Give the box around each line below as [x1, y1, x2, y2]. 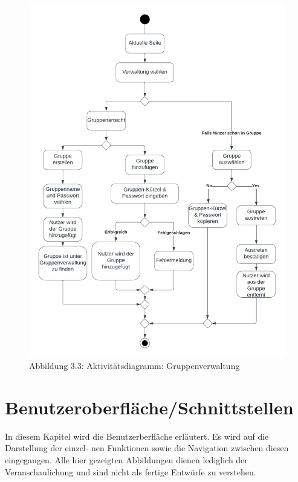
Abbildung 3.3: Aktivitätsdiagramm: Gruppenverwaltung [29, 359, 240, 372]
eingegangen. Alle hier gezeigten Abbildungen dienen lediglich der [5, 454, 248, 466]
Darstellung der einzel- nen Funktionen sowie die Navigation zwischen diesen [5, 442, 289, 454]
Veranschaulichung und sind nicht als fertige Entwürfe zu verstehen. [5, 465, 256, 478]
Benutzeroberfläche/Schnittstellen [5, 394, 294, 419]
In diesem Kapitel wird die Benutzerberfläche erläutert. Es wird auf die [5, 429, 269, 442]
